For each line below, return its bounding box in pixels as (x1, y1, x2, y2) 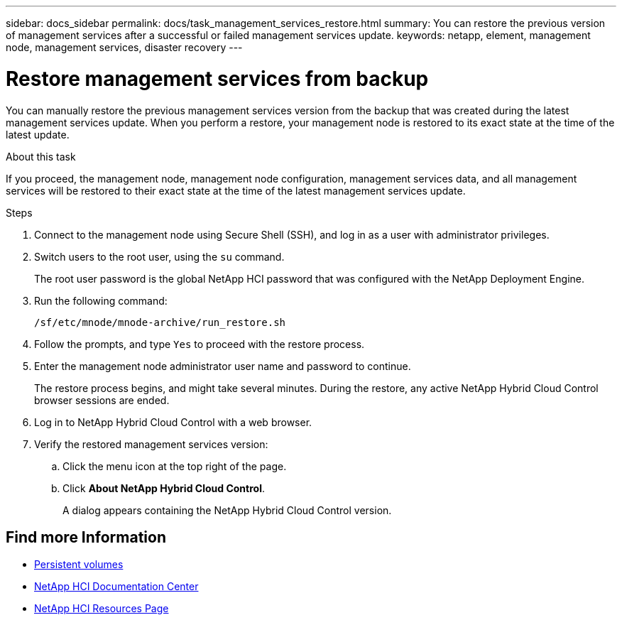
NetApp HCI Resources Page (34, 602, 169, 615)
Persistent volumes (34, 558, 124, 571)
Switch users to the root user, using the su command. (34, 250, 285, 263)
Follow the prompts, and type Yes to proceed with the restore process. (34, 337, 365, 350)
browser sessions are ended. (34, 393, 170, 406)
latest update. (6, 128, 70, 141)
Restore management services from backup (6, 66, 429, 91)
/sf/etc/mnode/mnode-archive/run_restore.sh (34, 316, 286, 328)
